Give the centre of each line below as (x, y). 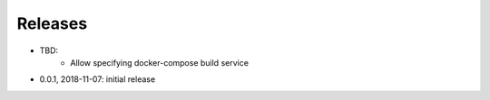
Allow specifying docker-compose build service (160, 62)
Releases (52, 23)
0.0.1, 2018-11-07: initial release (98, 79)
